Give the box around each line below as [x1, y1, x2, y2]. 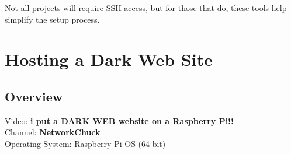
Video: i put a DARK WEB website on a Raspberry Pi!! [5, 114, 234, 127]
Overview [5, 87, 63, 105]
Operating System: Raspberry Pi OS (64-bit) [5, 137, 166, 149]
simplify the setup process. [5, 13, 100, 25]
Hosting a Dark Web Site [5, 47, 213, 71]
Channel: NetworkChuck [5, 126, 101, 138]
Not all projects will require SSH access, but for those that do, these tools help [5, 2, 287, 13]
